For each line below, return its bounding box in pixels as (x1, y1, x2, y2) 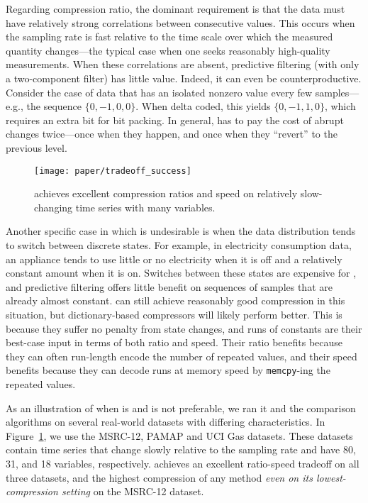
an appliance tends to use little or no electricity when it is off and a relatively (6, 251, 342, 266)
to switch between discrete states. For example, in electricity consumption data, (6, 237, 352, 252)
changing (34, 199, 73, 214)
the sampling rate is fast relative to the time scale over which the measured (6, 29, 333, 44)
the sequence (26, 99, 82, 114)
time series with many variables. (75, 199, 216, 214)
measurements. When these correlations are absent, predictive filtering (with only (6, 57, 359, 72)
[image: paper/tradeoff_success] (34, 165, 191, 176)
